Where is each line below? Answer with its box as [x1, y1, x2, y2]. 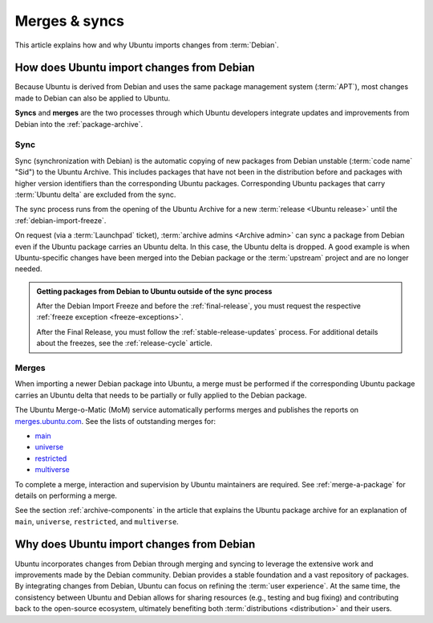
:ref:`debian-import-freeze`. [14, 215, 107, 225]
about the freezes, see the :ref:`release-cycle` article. [36, 338, 212, 348]
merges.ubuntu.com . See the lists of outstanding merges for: [14, 416, 216, 426]
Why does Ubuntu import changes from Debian [14, 538, 256, 552]
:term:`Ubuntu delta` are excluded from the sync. [14, 189, 176, 199]
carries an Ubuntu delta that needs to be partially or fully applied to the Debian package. [14, 390, 307, 400]
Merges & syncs [14, 12, 124, 30]
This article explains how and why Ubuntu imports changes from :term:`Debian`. [14, 40, 280, 50]
